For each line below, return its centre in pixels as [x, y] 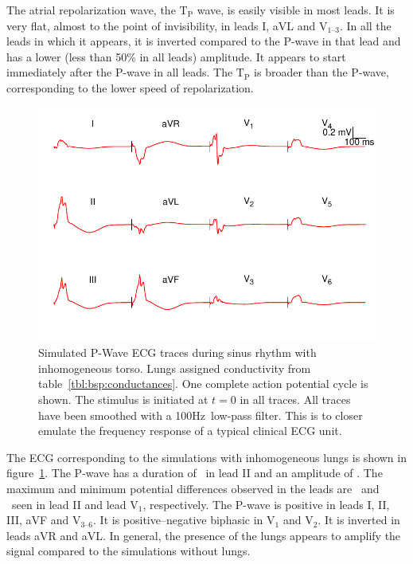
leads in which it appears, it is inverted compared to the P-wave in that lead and [204, 41]
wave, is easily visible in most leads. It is [296, 10]
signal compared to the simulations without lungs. [129, 551]
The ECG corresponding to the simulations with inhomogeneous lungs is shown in [206, 457]
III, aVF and [38, 520]
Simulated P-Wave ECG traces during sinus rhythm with [177, 352]
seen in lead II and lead [69, 504]
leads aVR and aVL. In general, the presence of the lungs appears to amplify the [204, 535]
